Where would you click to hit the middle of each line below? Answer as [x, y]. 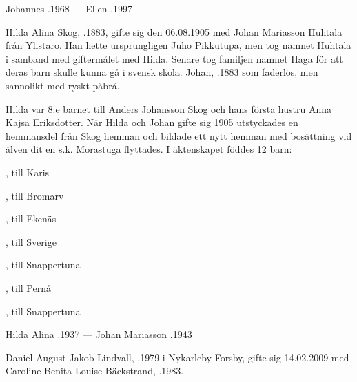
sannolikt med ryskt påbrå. [63, 85]
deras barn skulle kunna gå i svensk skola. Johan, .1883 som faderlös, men [162, 72]
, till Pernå [28, 287]
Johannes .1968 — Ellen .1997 [69, 8]
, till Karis [28, 172]
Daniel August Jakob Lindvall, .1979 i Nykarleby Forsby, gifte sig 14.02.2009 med [177, 357]
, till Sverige [31, 241]
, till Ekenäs [31, 219]
